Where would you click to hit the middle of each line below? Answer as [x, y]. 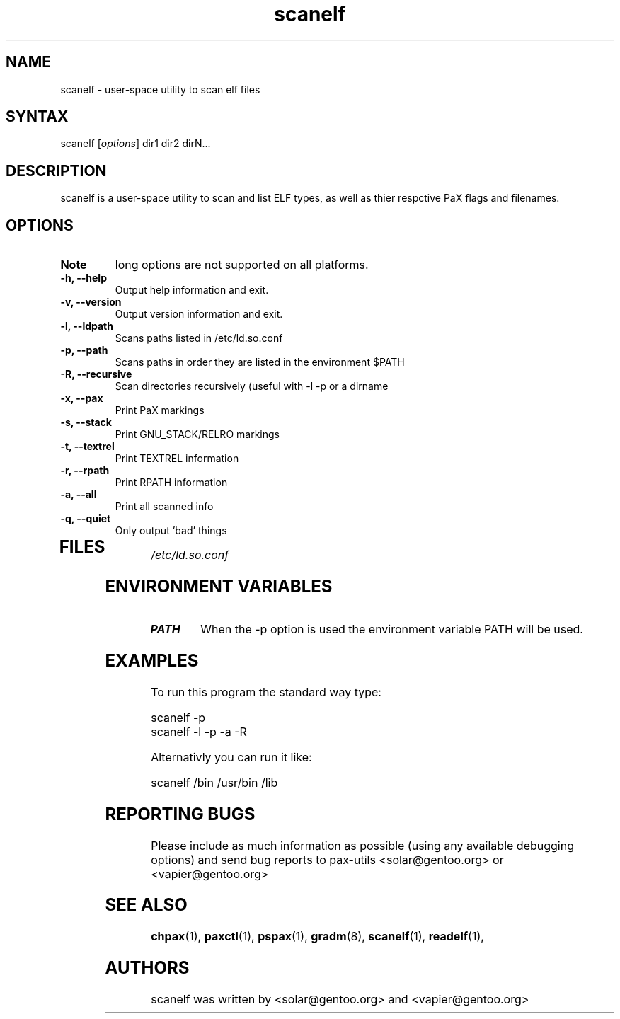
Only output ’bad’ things [171, 531]
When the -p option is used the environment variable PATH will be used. [392, 629]
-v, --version [91, 302]
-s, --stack [86, 422]
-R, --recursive [96, 374]
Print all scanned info [164, 507]
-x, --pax [82, 398]
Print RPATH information [171, 483]
